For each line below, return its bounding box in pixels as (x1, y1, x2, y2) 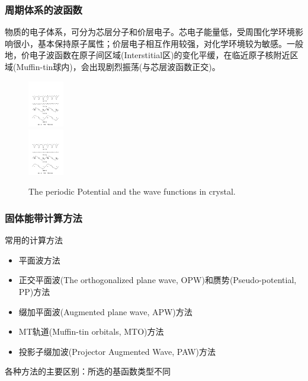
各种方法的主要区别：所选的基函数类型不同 (5, 365, 171, 377)
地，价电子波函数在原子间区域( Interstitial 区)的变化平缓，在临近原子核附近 (5, 49, 290, 61)
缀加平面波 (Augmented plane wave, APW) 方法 (18, 305, 192, 317)
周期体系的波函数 (5, 2, 82, 17)
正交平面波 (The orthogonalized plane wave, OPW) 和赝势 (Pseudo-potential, (18, 274, 297, 286)
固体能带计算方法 (5, 210, 82, 225)
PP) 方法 (18, 285, 50, 297)
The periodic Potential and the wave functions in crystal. (28, 185, 236, 198)
